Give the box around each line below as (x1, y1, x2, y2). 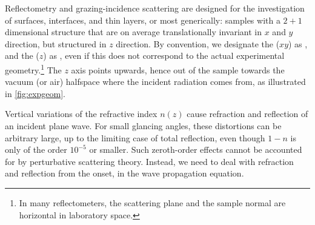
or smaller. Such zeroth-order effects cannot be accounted (89, 143, 302, 156)
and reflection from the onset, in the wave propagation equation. (5, 167, 244, 180)
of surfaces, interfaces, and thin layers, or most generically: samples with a (5, 13, 280, 26)
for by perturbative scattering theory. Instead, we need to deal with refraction (5, 155, 294, 167)
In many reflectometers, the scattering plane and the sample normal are (19, 196, 286, 209)
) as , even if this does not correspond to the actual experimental (43, 49, 285, 62)
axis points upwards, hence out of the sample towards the (71, 63, 285, 76)
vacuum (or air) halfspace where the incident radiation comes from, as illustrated (5, 75, 306, 88)
